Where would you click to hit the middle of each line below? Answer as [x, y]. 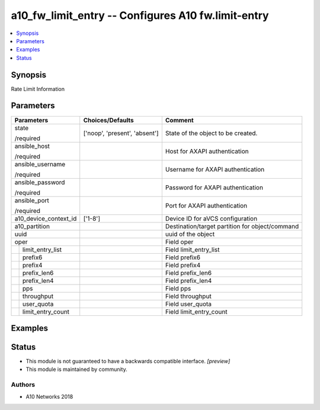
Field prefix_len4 [188, 280]
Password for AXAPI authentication [214, 188]
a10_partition [32, 226]
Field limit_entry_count [196, 312]
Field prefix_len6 [188, 273]
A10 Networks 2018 [49, 396]
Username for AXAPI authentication [215, 169]
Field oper [179, 241]
